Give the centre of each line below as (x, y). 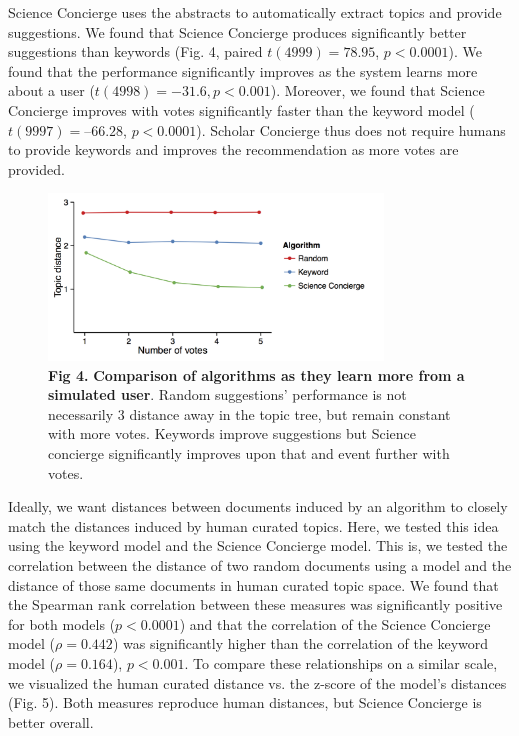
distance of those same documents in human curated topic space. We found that (253, 584)
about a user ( (51, 90)
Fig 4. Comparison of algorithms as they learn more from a (256, 374)
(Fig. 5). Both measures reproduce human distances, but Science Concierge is (245, 702)
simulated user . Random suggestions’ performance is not (227, 394)
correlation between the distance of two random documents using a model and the (260, 564)
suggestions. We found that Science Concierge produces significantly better (237, 31)
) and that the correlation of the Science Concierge (335, 623)
